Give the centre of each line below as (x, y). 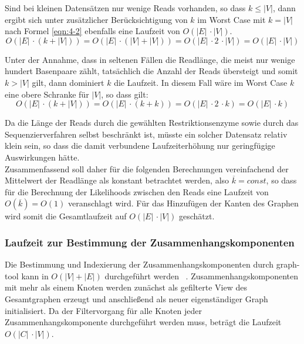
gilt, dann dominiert (68, 82)
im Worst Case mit (232, 19)
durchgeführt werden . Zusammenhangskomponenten (202, 275)
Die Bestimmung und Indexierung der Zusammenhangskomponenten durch (139, 264)
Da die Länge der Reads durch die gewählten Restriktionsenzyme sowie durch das (152, 123)
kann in (35, 275)
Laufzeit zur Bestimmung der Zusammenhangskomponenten (150, 242)
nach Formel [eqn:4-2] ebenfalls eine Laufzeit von (92, 31)
